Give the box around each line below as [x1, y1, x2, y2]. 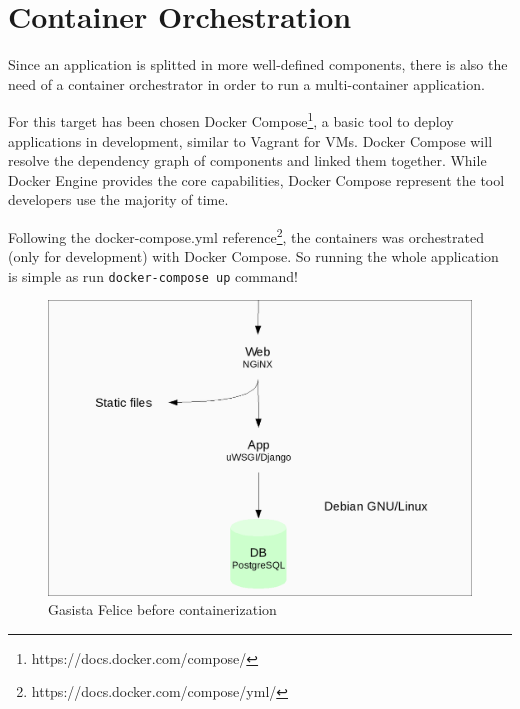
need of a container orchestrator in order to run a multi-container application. [8, 73, 485, 94]
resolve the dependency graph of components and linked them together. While [8, 150, 487, 171]
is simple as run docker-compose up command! [8, 265, 298, 286]
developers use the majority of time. [8, 189, 229, 210]
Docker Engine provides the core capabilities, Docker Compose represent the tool [8, 169, 505, 190]
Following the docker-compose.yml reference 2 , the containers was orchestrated [8, 223, 484, 247]
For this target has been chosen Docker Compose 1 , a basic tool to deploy [8, 108, 454, 131]
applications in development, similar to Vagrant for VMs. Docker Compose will [8, 130, 493, 151]
